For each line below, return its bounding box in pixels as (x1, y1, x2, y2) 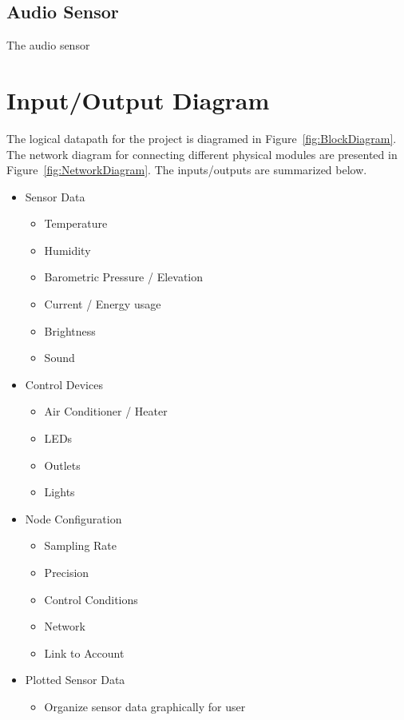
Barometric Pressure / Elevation (44, 269, 204, 285)
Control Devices (25, 376, 103, 392)
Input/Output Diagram (6, 83, 270, 116)
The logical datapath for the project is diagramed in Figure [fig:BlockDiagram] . (6, 129, 397, 146)
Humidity (44, 241, 91, 258)
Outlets (44, 456, 81, 473)
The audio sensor (6, 37, 90, 54)
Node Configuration (25, 510, 122, 527)
